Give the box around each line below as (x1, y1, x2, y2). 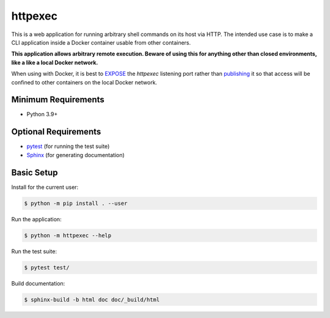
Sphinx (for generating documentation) (26, 151, 125, 158)
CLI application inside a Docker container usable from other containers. (11, 39, 191, 46)
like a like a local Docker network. (11, 59, 98, 66)
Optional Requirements (11, 127, 101, 137)
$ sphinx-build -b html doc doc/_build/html (24, 296, 160, 303)
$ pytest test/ (24, 264, 70, 271)
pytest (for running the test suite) (26, 142, 110, 150)
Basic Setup (11, 167, 58, 177)
